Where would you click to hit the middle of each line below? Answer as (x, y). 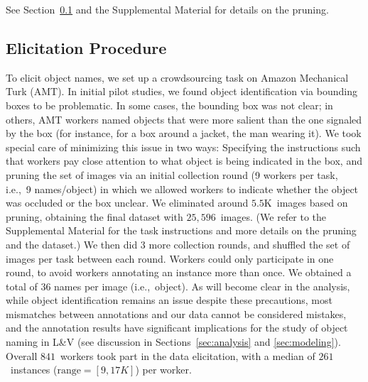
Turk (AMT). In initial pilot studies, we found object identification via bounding (182, 91)
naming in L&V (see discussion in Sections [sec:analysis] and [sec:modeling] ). (173, 342)
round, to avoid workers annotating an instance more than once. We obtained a (179, 272)
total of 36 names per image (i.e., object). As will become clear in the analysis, (178, 286)
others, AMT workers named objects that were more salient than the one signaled (184, 119)
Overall (22, 355)
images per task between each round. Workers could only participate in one (170, 258)
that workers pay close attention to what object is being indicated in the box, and (184, 161)
